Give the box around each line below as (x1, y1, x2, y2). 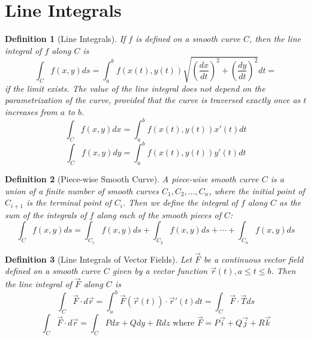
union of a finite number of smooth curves (5, 184, 159, 197)
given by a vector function (112, 264, 208, 277)
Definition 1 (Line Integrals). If (5, 32, 126, 45)
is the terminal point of (26, 196, 111, 209)
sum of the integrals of (5, 208, 87, 221)
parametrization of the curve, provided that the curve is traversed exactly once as (5, 94, 301, 106)
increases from (5, 106, 58, 118)
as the (279, 196, 301, 209)
